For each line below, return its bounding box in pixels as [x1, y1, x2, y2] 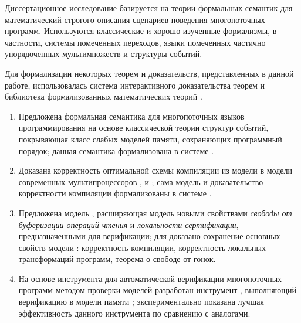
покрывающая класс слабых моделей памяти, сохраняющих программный [18, 132, 282, 145]
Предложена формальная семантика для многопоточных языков [18, 110, 245, 122]
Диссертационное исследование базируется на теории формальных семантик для [5, 2, 293, 13]
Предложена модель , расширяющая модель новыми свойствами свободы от [18, 206, 292, 219]
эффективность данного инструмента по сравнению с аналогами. [18, 307, 251, 319]
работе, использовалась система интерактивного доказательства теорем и [5, 79, 265, 91]
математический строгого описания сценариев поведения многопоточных [5, 13, 265, 25]
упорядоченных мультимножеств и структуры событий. [5, 47, 202, 60]
